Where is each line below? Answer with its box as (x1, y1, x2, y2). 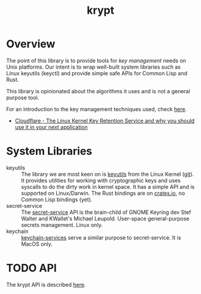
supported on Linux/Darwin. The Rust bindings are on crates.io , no (21, 189, 185, 197)
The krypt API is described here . (6, 281, 86, 288)
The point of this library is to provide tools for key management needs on (6, 57, 187, 64)
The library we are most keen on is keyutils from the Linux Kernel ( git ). (21, 170, 194, 177)
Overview (6, 37, 56, 51)
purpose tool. (6, 94, 39, 101)
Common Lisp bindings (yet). (21, 195, 93, 203)
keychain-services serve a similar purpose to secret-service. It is (21, 234, 181, 241)
